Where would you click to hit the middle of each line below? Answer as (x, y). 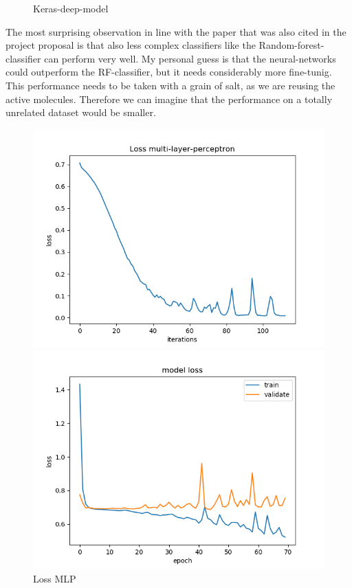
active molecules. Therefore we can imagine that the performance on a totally (169, 99)
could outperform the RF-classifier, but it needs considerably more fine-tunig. (169, 72)
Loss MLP (55, 578)
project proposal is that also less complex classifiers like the (131, 45)
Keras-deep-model (71, 8)
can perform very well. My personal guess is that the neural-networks (190, 58)
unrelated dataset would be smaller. (81, 112)
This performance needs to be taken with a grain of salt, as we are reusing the (170, 85)
